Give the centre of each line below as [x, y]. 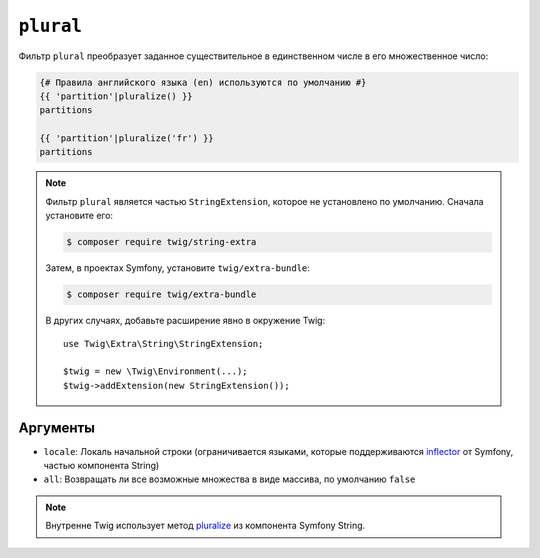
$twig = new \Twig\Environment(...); [156, 371]
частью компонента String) [101, 466]
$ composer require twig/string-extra [161, 242]
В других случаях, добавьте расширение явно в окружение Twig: [185, 321]
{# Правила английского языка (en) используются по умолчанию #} [203, 82]
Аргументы [56, 427]
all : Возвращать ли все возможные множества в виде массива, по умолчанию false [229, 479]
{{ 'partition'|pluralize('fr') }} [126, 138]
